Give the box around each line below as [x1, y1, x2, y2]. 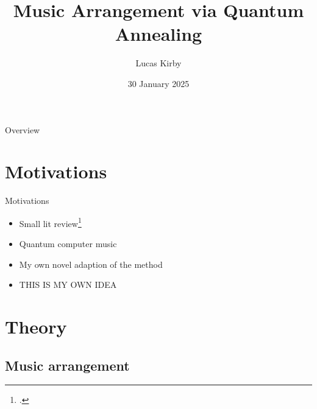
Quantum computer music [19, 237, 117, 250]
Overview [5, 123, 40, 136]
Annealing [115, 21, 202, 46]
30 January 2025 [127, 77, 190, 89]
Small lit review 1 [19, 215, 82, 229]
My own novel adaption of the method [19, 257, 163, 270]
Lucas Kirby [135, 57, 182, 69]
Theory [5, 314, 67, 339]
